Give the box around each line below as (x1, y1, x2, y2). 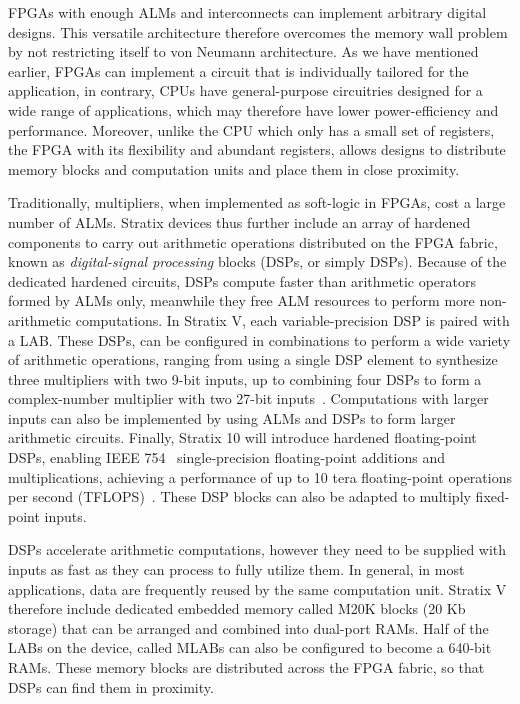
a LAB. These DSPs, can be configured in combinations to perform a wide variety (8, 329, 511, 350)
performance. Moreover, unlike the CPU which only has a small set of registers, (8, 119, 495, 140)
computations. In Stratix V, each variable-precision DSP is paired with (75, 309, 510, 330)
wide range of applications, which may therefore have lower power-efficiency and (8, 99, 499, 120)
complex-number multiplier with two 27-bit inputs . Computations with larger (8, 388, 489, 409)
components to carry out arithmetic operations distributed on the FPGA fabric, (8, 231, 498, 252)
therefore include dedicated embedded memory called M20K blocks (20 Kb (8, 598, 466, 619)
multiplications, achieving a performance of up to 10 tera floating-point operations (8, 466, 512, 487)
